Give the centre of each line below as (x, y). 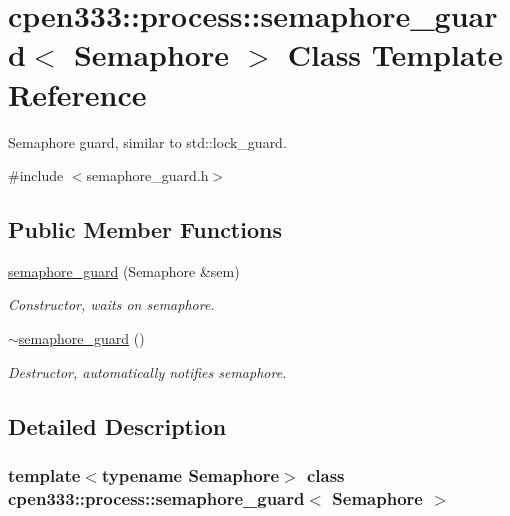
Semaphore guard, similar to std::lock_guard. (147, 141)
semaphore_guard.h (147, 175)
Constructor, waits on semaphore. (111, 304)
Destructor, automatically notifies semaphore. (147, 371)
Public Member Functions (145, 229)
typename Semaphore (190, 474)
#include (36, 175)
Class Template (395, 54)
